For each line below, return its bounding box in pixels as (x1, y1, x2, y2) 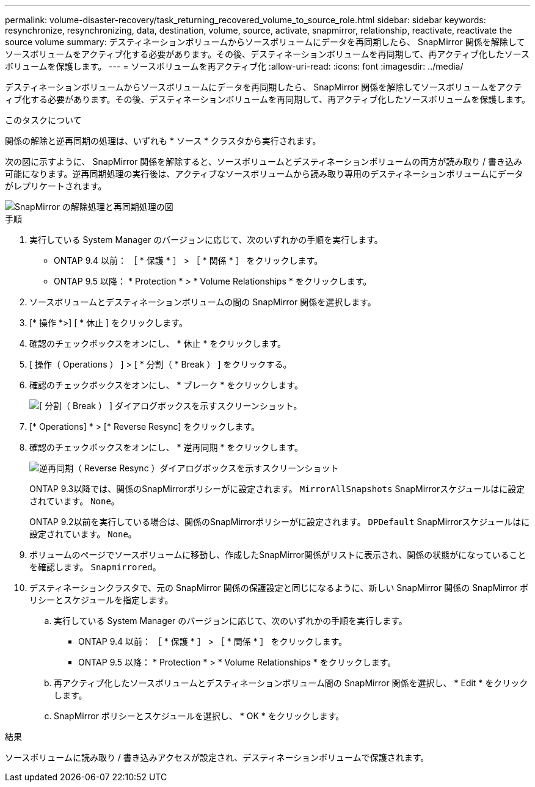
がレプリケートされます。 (5, 181, 107, 191)
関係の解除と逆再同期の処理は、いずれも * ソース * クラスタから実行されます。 (5, 136, 321, 146)
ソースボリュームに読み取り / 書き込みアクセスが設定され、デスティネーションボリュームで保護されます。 (5, 752, 429, 763)
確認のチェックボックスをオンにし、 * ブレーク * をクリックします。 (29, 380, 303, 390)
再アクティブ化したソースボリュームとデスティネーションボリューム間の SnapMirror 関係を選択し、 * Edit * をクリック (54, 678, 528, 688)
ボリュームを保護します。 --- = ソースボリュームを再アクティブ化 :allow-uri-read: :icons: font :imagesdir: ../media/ (5, 61, 464, 71)
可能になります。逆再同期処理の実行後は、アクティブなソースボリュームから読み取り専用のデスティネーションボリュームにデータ (5, 169, 523, 179)
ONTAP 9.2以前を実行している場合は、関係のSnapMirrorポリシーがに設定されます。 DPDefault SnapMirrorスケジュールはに (29, 517, 530, 527)
